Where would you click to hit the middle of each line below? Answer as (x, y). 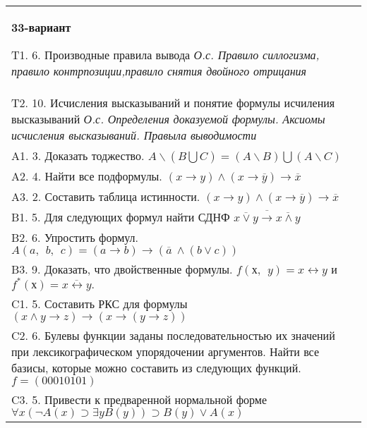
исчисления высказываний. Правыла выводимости (134, 135)
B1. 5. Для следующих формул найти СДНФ (121, 217)
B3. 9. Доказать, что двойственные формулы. (122, 269)
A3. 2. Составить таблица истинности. (106, 196)
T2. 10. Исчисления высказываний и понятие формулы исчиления (173, 103)
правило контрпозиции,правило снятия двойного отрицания (159, 71)
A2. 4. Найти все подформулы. (87, 176)
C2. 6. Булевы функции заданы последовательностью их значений (173, 335)
